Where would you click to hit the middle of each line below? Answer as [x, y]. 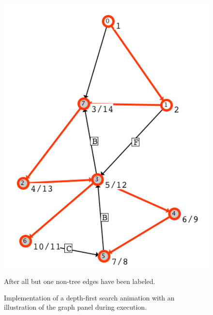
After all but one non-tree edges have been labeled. [80, 281]
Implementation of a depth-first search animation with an [89, 297]
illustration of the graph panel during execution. [76, 307]
